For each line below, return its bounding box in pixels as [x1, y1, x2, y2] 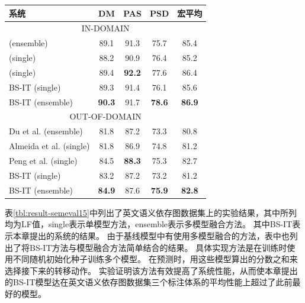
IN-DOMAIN [81, 22, 130, 34]
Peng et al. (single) [9, 154, 78, 166]
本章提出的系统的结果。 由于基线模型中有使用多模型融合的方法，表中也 [12, 229, 290, 241]
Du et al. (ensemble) [9, 125, 83, 137]
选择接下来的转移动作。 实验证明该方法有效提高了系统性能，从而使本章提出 [5, 264, 298, 276]
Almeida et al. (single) [9, 140, 90, 152]
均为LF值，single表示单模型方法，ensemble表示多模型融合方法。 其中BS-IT [5, 218, 293, 230]
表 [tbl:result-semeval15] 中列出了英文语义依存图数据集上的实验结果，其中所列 [5, 206, 297, 218]
